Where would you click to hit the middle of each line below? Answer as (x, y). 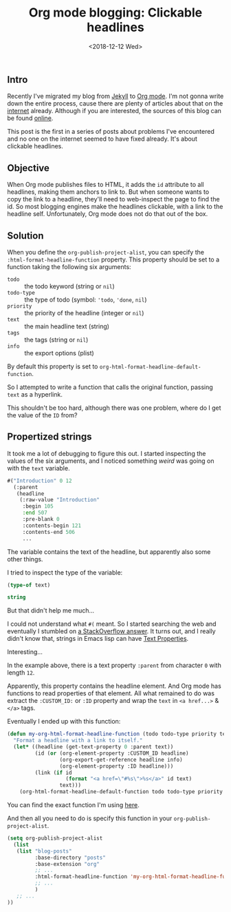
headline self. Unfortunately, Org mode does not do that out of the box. (108, 214)
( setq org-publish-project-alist (55, 839)
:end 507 (35, 513)
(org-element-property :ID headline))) (117, 766)
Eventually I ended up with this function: (64, 722)
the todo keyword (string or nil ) (69, 286)
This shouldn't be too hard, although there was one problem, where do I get (114, 408)
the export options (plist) (59, 353)
